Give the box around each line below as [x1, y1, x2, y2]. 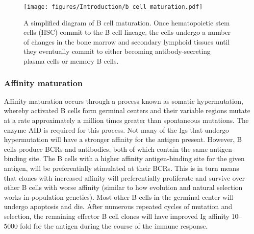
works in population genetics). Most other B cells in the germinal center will [4, 191, 233, 202]
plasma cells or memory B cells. [24, 56, 119, 66]
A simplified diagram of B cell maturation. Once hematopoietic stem [24, 17, 230, 27]
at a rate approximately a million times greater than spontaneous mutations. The [4, 115, 249, 125]
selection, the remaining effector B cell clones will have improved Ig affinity [4, 211, 229, 221]
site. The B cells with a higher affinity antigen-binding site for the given [28, 153, 245, 164]
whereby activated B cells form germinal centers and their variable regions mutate [4, 105, 251, 116]
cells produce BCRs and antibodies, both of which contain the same [4, 143, 208, 154]
